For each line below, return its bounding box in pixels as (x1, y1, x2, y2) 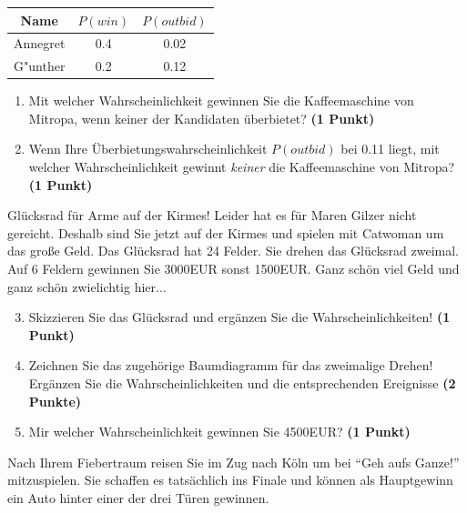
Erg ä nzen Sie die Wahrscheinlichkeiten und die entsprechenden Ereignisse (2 (28, 374, 456, 392)
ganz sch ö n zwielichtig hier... (7, 277, 167, 296)
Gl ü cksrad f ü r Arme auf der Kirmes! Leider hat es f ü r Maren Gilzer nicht (7, 206, 417, 225)
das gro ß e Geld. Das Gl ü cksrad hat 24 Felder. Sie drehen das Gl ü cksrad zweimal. (7, 241, 459, 260)
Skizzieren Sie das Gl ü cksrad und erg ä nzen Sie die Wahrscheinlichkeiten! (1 (28, 307, 451, 327)
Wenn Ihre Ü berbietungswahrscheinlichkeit (28, 139, 268, 158)
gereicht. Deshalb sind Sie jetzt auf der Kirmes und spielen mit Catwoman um (7, 223, 444, 242)
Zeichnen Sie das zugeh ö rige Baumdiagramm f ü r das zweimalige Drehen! (28, 356, 433, 375)
